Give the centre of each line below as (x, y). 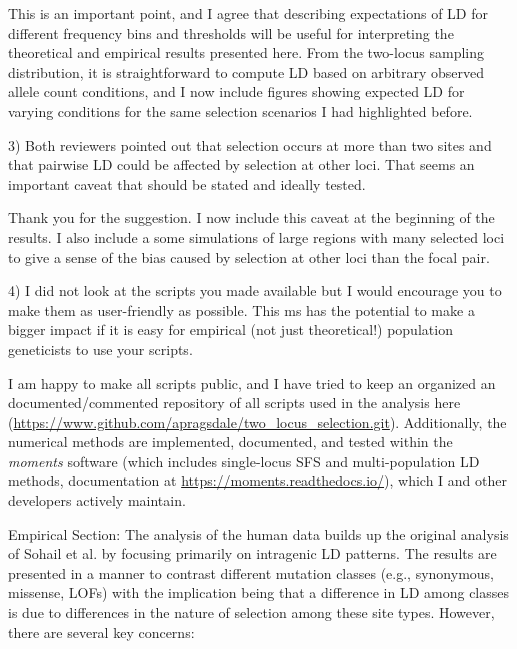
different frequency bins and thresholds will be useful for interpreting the (231, 32)
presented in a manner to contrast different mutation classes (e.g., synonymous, (251, 572)
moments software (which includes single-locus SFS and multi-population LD (244, 460)
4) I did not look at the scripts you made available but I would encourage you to (255, 290)
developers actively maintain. (97, 500)
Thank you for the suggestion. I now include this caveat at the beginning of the (251, 217)
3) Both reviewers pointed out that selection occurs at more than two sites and (250, 144)
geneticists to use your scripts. (100, 348)
